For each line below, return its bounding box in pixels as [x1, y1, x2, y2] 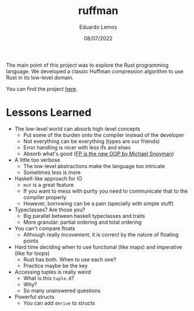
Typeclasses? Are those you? [14, 206, 86, 213]
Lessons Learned [6, 106, 92, 119]
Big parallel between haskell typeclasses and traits [23, 212, 145, 219]
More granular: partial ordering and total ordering [23, 218, 142, 225]
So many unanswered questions [23, 287, 101, 294]
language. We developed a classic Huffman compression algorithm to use [6, 67, 184, 74]
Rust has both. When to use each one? [23, 256, 117, 263]
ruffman [78, 4, 119, 18]
